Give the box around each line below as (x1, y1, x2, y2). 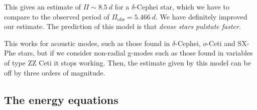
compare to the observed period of (4, 11, 109, 21)
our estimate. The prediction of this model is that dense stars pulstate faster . (4, 21, 241, 31)
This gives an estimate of (4, 1, 81, 11)
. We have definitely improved (156, 11, 247, 21)
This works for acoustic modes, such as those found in (4, 37, 170, 48)
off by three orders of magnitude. (4, 67, 105, 77)
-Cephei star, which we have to (135, 1, 229, 11)
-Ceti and (206, 37, 235, 48)
